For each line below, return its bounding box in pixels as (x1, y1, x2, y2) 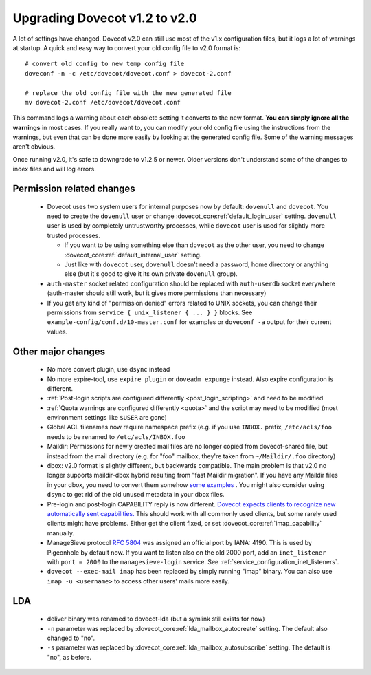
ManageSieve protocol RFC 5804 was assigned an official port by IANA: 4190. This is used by (47, 539, 313, 547)
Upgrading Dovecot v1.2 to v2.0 (12, 10, 197, 25)
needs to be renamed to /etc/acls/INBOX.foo (47, 432, 185, 440)
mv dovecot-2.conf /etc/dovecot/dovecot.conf (25, 98, 181, 106)
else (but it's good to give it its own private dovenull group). (64, 270, 238, 278)
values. (47, 328, 68, 336)
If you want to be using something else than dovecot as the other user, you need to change (64, 241, 324, 249)
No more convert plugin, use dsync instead (47, 365, 170, 374)
